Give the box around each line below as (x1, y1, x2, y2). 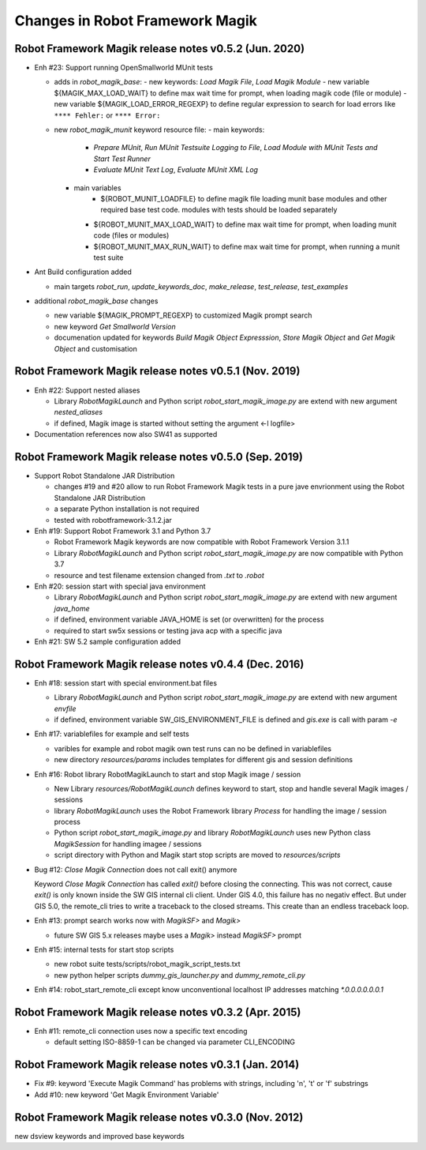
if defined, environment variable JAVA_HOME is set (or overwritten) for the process (54, 614, 324, 624)
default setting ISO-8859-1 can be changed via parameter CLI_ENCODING (54, 1037, 296, 1047)
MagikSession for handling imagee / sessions (54, 839, 202, 848)
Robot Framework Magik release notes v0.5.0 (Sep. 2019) (14, 450, 304, 464)
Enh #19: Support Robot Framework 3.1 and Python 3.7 (34, 526, 211, 536)
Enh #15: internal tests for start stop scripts (34, 945, 174, 954)
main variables (73, 182, 121, 193)
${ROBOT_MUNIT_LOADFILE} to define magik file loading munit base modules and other (100, 194, 387, 203)
